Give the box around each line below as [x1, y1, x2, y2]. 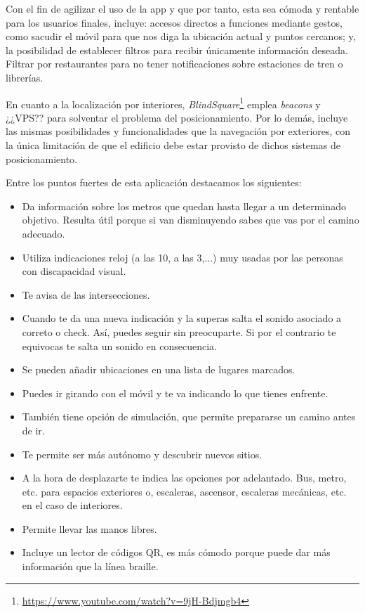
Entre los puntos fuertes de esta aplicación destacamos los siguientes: [6, 175, 302, 190]
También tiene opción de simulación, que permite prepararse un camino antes [22, 409, 356, 424]
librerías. [6, 70, 44, 84]
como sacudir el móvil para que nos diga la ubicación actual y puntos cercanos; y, [6, 29, 356, 44]
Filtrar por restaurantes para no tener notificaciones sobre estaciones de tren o [6, 56, 343, 71]
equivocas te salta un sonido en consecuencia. [22, 338, 217, 353]
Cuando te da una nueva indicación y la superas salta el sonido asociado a [22, 311, 342, 325]
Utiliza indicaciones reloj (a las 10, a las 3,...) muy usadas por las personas [22, 250, 343, 264]
